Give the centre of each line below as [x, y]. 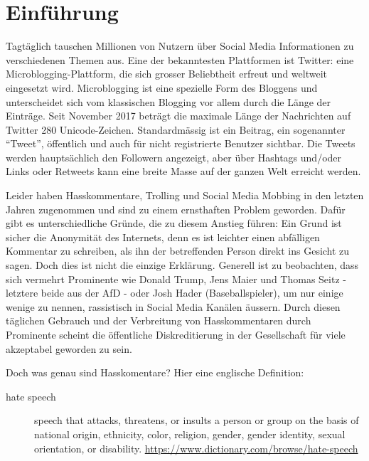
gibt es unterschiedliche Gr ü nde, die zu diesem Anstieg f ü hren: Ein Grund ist [174, 223]
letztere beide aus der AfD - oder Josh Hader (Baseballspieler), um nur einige [175, 293]
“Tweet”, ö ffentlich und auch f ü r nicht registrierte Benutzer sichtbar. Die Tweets [181, 143]
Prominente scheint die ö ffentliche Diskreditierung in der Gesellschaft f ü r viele [176, 334]
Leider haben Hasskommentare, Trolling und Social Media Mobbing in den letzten [185, 195]
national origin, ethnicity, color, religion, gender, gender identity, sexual [190, 434]
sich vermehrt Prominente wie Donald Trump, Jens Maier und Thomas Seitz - [176, 279]
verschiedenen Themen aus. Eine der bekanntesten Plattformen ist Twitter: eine [180, 59]
